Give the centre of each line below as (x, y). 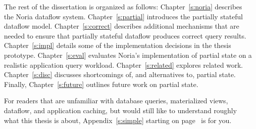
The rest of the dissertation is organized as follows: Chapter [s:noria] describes (123, 6)
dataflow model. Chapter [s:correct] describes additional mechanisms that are (122, 26)
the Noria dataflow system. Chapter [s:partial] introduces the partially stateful (124, 16)
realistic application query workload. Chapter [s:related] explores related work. (124, 64)
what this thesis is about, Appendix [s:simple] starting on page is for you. (118, 120)
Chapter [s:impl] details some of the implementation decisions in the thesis (118, 45)
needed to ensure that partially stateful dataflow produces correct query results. (125, 35)
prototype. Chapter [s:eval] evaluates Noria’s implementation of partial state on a (128, 55)
